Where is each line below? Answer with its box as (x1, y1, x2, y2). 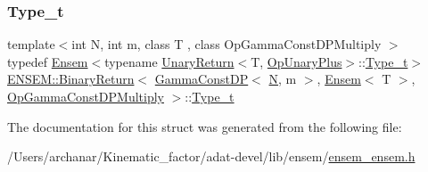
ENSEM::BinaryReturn (7, 70, 135, 88)
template (7, 35, 55, 53)
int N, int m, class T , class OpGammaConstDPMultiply (71, 35, 382, 53)
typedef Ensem (7, 52, 88, 70)
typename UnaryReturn (104, 52, 235, 70)
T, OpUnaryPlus (251, 52, 342, 70)
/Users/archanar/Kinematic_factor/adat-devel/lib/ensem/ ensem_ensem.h (7, 147, 416, 166)
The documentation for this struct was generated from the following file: (7, 117, 402, 135)
